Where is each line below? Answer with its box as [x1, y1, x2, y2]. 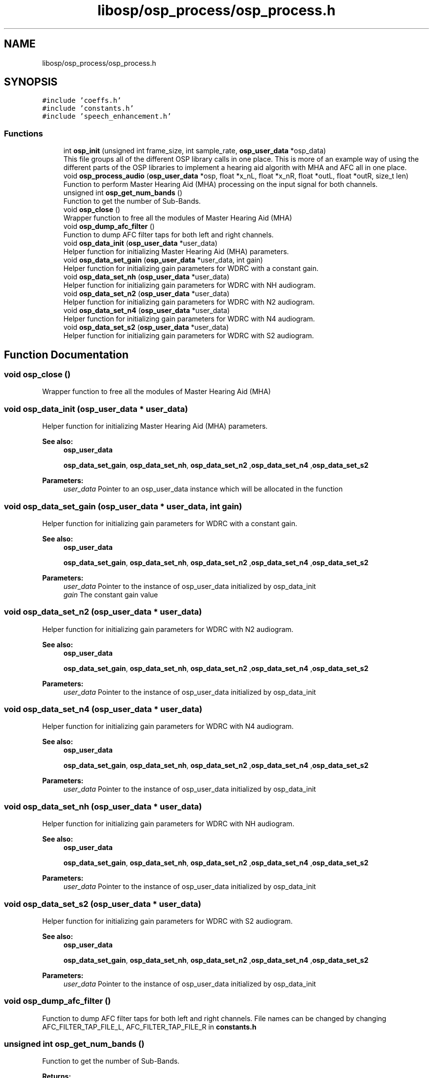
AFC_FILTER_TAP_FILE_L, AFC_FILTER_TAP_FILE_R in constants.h [42, 1022, 257, 1031]
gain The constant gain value [63, 590, 158, 599]
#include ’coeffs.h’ [42, 96, 122, 105]
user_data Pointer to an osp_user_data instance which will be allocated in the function [63, 485, 343, 494]
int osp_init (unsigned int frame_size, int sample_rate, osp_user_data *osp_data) [63, 146, 326, 155]
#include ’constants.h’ [42, 104, 134, 113]
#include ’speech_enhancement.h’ [42, 112, 172, 121]
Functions [4, 128, 43, 138]
